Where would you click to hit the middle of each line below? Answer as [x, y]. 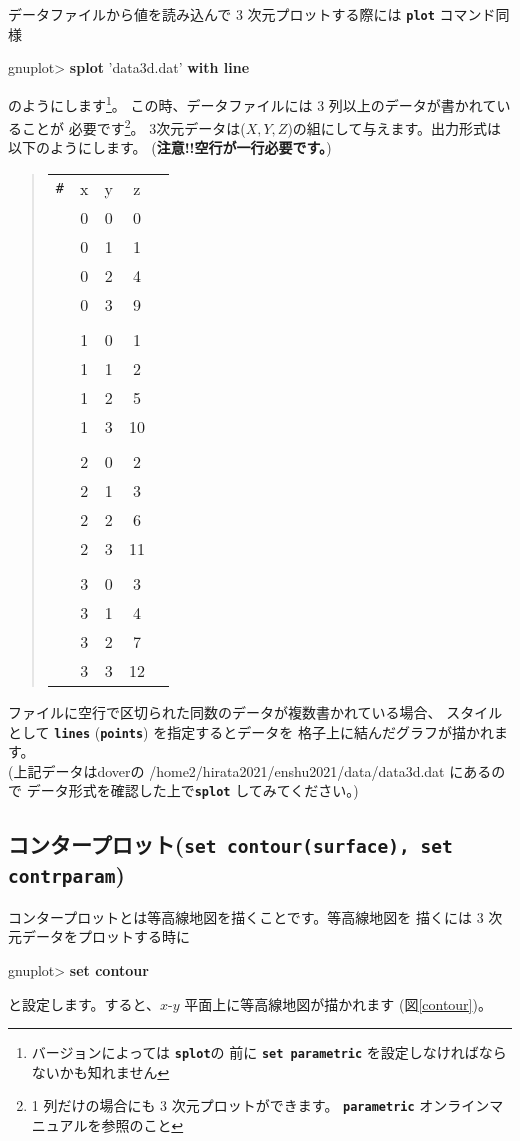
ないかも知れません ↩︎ [100, 1071]
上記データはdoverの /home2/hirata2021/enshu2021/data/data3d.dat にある [252, 770]
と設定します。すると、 [84, 1003]
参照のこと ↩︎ [142, 1125]
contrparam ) [66, 874]
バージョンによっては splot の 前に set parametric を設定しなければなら [269, 1052]
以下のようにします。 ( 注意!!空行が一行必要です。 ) [170, 147]
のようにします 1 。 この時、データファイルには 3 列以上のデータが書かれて [252, 103]
